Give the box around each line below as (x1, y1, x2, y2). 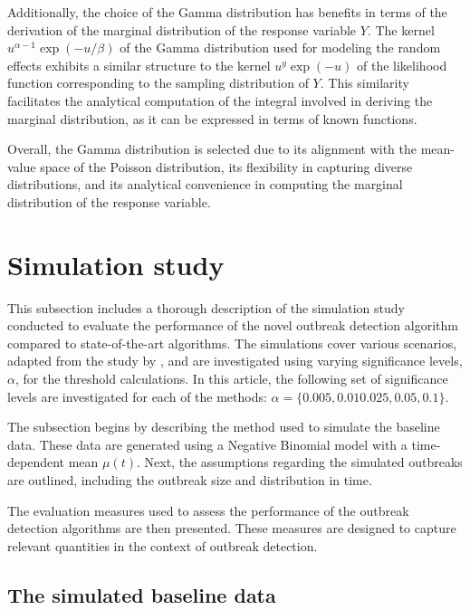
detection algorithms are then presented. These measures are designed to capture (7, 519, 456, 538)
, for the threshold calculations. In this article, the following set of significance (14, 369, 448, 388)
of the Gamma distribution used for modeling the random (120, 38, 441, 57)
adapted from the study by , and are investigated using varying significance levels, (7, 351, 463, 370)
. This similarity (320, 73, 409, 92)
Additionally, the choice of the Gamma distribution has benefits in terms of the (7, 3, 447, 21)
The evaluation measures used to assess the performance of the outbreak (7, 500, 409, 519)
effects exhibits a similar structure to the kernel (7, 55, 271, 74)
